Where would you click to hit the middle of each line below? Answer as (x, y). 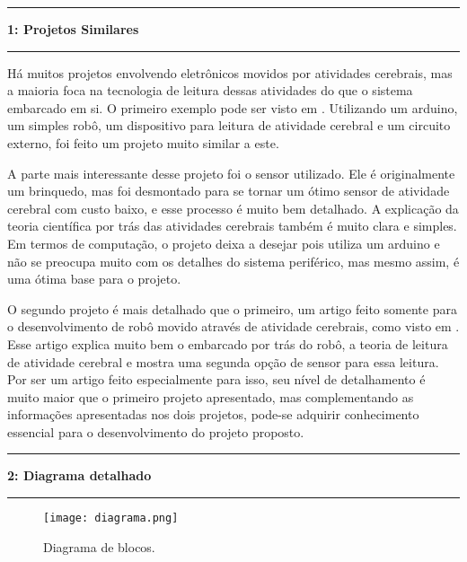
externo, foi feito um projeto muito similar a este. (143, 142)
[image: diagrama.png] (111, 518)
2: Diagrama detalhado (79, 475)
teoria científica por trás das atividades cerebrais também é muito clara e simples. (232, 226)
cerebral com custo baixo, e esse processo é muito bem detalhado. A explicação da (233, 208)
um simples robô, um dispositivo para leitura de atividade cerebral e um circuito (229, 125)
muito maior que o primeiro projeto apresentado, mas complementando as (211, 396)
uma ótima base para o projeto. (94, 279)
